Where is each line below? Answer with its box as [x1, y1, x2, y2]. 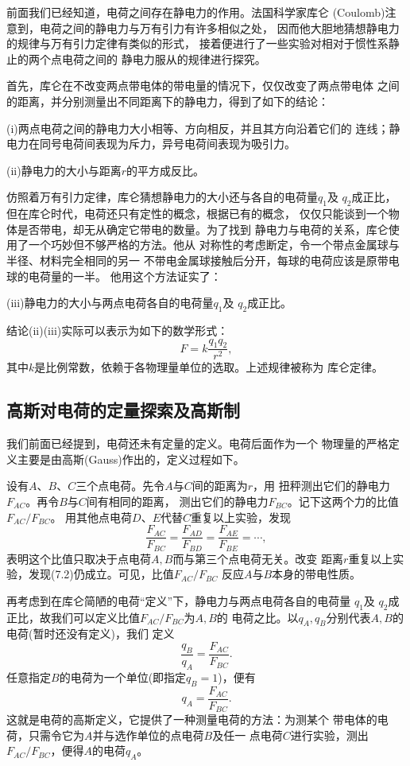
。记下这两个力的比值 [287, 492, 399, 509]
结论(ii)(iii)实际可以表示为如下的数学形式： [6, 321, 229, 338]
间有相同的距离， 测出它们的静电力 [86, 492, 269, 509]
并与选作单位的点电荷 [92, 726, 204, 743]
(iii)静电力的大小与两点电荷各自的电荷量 [6, 294, 214, 311]
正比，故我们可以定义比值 [6, 609, 140, 625]
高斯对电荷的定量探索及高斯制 [6, 398, 240, 422]
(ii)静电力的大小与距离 [6, 161, 122, 178]
